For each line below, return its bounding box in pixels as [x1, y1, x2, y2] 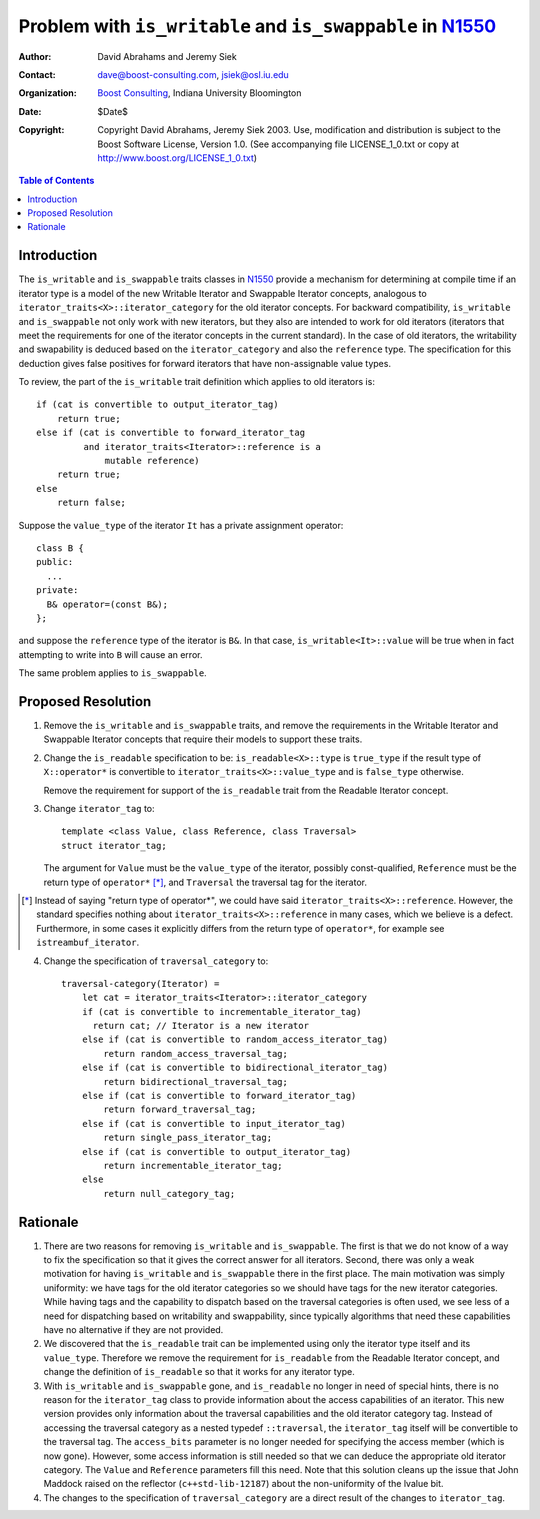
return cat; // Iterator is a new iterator [92, 1020, 310, 1032]
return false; [56, 497, 127, 509]
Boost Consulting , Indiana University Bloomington [97, 87, 302, 99]
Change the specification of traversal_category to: [43, 955, 269, 967]
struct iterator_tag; [61, 840, 167, 851]
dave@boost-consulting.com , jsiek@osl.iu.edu [97, 68, 289, 80]
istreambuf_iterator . [36, 936, 140, 949]
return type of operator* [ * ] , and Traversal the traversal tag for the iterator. [43, 876, 367, 888]
